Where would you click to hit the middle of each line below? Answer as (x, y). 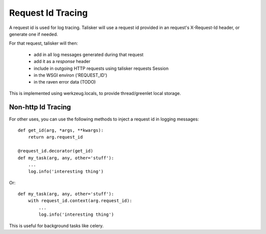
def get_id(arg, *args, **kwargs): (61, 130)
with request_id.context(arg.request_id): (80, 201)
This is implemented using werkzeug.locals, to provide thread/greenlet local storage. (95, 93)
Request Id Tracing (49, 13)
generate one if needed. (34, 34)
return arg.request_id (55, 137)
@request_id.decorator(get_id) (56, 151)
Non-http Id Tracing (40, 107)
